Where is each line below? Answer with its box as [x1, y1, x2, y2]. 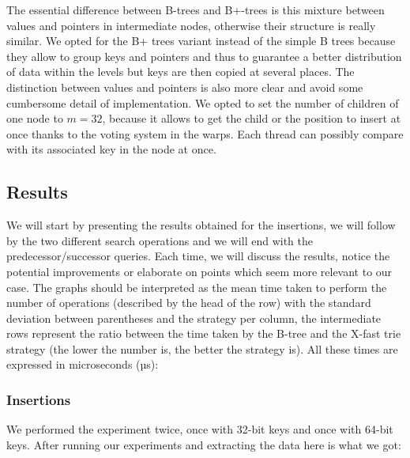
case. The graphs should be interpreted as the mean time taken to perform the [6, 278, 387, 295]
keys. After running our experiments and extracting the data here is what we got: [6, 436, 401, 452]
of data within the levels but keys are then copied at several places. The [6, 63, 355, 80]
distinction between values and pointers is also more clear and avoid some [6, 78, 363, 95]
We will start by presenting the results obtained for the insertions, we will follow [6, 217, 396, 233]
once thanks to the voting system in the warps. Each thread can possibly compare [6, 125, 404, 142]
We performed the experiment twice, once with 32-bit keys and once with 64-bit [6, 421, 393, 437]
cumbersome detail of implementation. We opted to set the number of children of [6, 94, 399, 111]
